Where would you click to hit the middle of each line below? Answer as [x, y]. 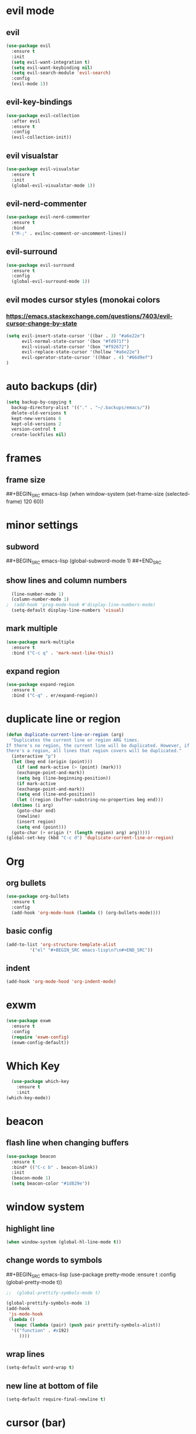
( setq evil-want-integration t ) [51, 62]
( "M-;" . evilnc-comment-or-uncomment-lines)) [69, 233]
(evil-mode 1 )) [30, 84]
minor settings [42, 525]
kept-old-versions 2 [36, 424]
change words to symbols [54, 1260]
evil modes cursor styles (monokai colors [83, 300]
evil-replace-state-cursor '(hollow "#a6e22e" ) [81, 352]
